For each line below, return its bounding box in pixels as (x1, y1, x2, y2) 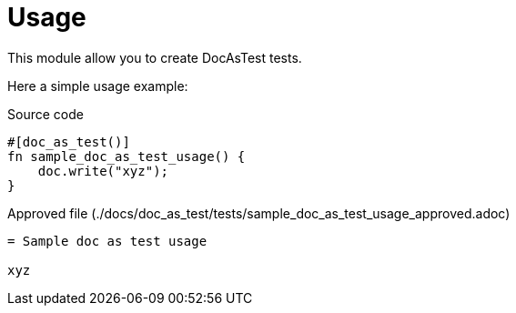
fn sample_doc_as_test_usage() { (7, 148, 246, 164)
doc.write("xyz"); (37, 163, 169, 178)
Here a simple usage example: (7, 77, 188, 94)
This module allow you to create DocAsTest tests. (7, 49, 302, 66)
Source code (7, 106, 84, 122)
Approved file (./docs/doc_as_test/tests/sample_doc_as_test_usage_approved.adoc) (7, 205, 511, 221)
